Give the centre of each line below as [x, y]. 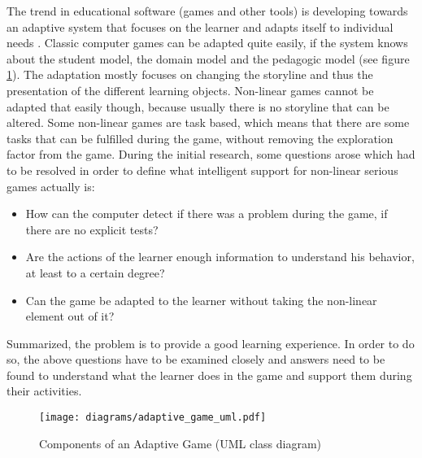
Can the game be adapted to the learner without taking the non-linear [201, 300]
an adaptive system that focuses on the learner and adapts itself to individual [200, 26]
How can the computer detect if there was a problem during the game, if [207, 214]
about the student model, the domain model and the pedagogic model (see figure [208, 58]
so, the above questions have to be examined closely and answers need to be [196, 359]
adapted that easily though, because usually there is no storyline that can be [198, 106]
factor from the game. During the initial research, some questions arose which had [211, 154]
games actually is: [51, 186]
